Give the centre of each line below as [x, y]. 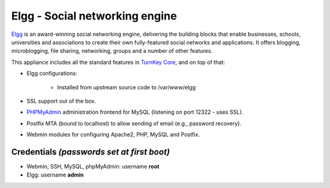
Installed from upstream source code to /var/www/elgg [127, 87]
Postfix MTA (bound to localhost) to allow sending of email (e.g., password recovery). [134, 123]
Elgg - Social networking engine [94, 16]
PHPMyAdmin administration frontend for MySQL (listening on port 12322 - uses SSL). [135, 112]
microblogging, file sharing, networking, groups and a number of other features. [112, 51]
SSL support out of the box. [61, 101]
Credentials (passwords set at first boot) [91, 152]
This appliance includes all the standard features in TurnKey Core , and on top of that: [118, 62]
